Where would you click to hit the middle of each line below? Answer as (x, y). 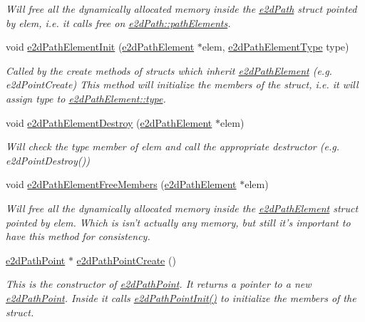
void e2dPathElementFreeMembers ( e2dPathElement (121, 184)
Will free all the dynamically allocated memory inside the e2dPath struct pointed (181, 9)
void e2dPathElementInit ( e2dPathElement (100, 47)
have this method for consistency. (78, 236)
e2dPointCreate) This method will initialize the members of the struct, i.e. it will (182, 84)
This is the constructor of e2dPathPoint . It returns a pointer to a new (159, 284)
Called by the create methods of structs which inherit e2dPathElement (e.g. (169, 70)
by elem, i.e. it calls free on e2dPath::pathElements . (118, 22)
